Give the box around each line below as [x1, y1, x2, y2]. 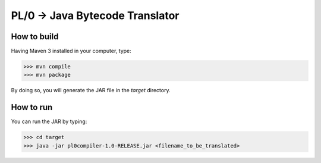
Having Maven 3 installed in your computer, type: [11, 48, 132, 55]
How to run [11, 102, 53, 112]
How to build [11, 32, 59, 42]
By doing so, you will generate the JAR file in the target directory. [11, 87, 171, 94]
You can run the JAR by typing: [11, 118, 87, 125]
